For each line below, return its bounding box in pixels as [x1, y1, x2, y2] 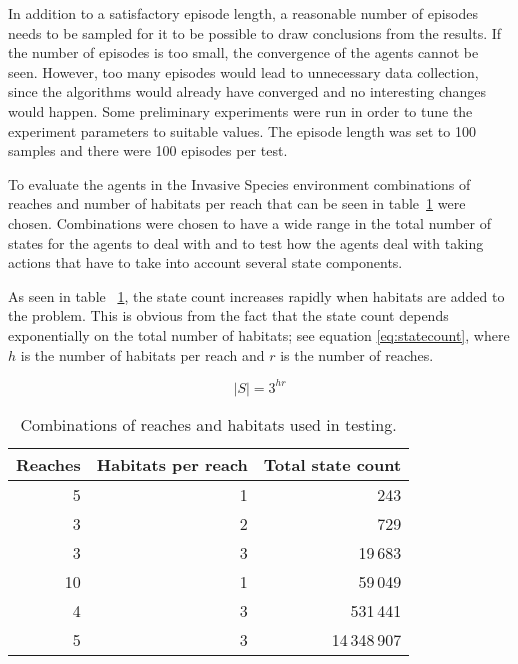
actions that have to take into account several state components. [8, 252, 403, 273]
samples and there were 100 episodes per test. [8, 140, 288, 161]
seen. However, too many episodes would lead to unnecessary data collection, [8, 61, 479, 82]
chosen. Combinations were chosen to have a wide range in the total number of [8, 212, 491, 233]
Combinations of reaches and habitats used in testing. [20, 412, 397, 436]
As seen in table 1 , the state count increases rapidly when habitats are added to [8, 285, 505, 306]
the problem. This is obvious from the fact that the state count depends [8, 305, 449, 326]
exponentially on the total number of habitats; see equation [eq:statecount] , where [8, 324, 510, 345]
